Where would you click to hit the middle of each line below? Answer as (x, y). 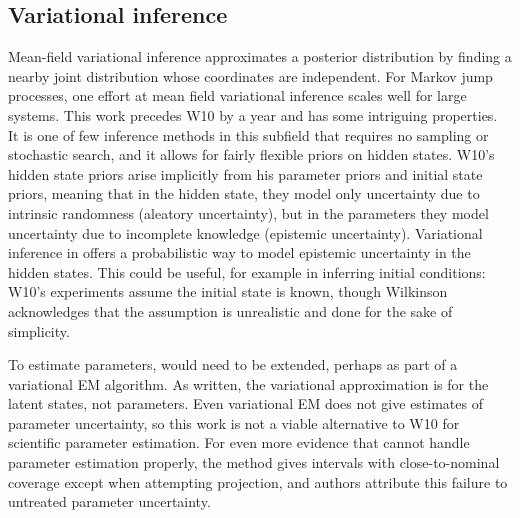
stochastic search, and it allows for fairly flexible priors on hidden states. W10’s (251, 154)
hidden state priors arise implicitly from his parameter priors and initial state (245, 173)
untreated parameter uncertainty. (109, 501)
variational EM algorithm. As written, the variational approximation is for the (248, 383)
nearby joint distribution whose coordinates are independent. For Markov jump (250, 75)
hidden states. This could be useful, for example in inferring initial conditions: (247, 271)
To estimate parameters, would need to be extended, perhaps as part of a (233, 364)
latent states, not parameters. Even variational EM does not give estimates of (245, 403)
